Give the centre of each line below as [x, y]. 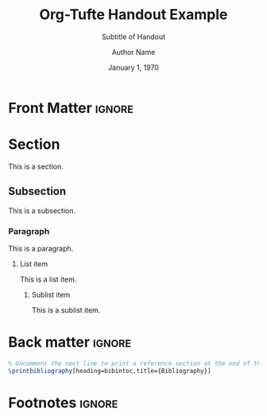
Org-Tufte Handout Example [133, 15]
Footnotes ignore [63, 402]
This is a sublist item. [66, 310]
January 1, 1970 [133, 67]
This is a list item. [48, 279]
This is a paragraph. [41, 248]
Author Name [133, 52]
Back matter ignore [70, 342]
